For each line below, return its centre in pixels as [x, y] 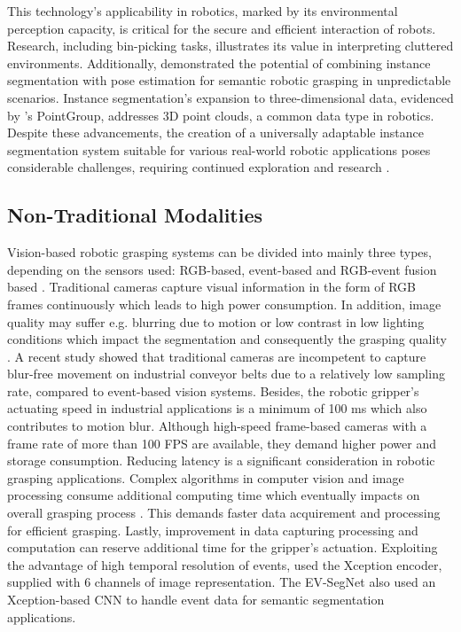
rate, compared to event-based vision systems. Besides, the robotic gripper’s [213, 390]
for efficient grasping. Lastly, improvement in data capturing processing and [213, 530]
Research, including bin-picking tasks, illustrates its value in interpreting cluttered [230, 46]
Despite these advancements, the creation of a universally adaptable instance [216, 133]
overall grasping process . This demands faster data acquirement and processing [224, 513]
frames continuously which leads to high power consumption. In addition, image [224, 304]
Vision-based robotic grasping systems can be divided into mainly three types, [219, 252]
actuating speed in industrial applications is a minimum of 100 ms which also [217, 408]
